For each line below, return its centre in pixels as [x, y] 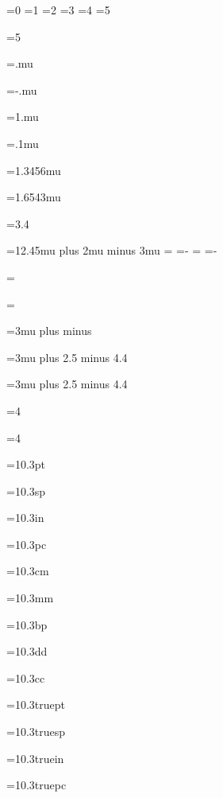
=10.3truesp [36, 732]
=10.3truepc [37, 785]
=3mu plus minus [49, 331]
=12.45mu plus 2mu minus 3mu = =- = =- [112, 250]
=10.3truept [36, 705]
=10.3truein [35, 758]
